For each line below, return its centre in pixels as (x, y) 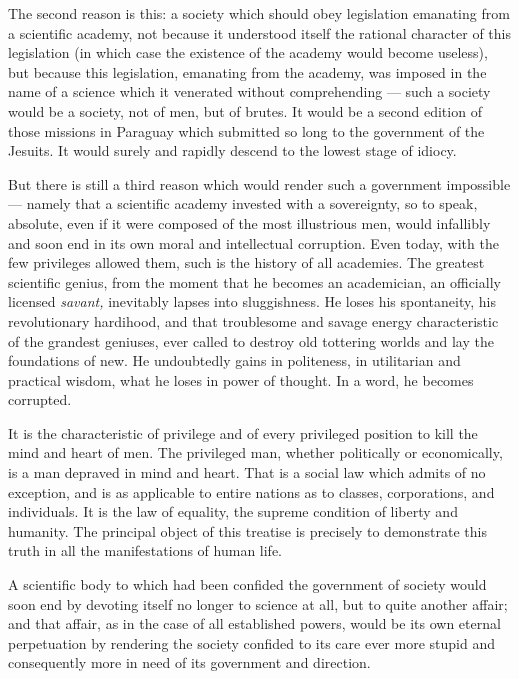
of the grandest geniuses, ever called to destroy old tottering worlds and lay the (251, 340)
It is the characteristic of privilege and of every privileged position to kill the (243, 432)
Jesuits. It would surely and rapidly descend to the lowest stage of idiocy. (232, 150)
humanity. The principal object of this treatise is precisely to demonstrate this (247, 530)
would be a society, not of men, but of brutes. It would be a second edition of (245, 110)
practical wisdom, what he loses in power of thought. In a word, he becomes (241, 379)
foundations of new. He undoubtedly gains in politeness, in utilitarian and (234, 360)
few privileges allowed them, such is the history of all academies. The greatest (246, 262)
